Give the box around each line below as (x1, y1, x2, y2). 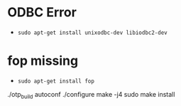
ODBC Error (7, 4, 77, 21)
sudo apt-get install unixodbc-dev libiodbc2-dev (17, 29, 168, 36)
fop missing (7, 53, 79, 69)
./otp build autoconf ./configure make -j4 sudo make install (7, 90, 175, 100)
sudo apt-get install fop (17, 78, 94, 85)
